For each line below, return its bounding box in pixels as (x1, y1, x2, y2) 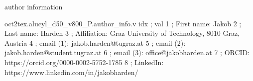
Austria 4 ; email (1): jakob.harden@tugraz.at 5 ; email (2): (4, 37, 186, 48)
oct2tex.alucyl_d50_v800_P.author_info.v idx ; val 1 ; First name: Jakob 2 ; (4, 18, 242, 28)
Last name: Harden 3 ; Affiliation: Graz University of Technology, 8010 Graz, (4, 28, 240, 38)
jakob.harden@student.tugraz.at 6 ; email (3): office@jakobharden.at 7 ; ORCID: (4, 47, 250, 58)
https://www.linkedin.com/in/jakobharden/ (4, 67, 138, 77)
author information (4, 1, 63, 11)
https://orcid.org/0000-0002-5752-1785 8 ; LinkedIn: (4, 57, 164, 67)
